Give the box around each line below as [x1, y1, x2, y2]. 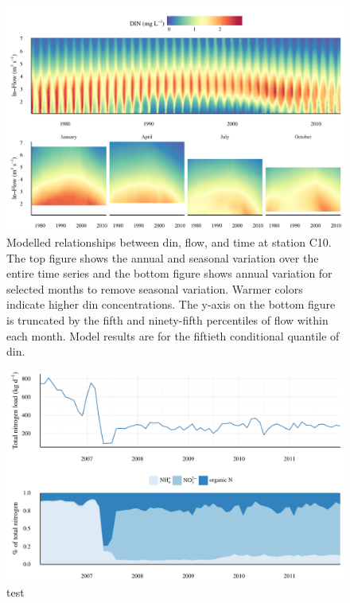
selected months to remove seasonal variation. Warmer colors [6, 280, 303, 297]
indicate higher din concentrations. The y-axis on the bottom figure [6, 296, 336, 313]
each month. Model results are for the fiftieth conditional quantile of [6, 327, 340, 344]
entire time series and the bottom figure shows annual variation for [6, 265, 332, 282]
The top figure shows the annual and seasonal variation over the [6, 249, 319, 266]
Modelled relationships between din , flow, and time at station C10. [6, 233, 332, 250]
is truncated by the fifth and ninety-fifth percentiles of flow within [6, 311, 329, 328]
